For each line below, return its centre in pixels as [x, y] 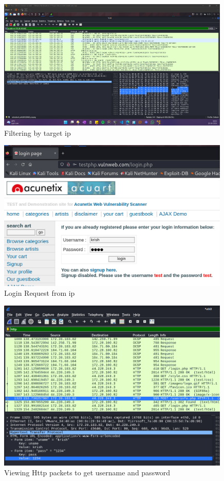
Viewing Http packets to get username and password [87, 473]
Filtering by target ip [38, 132]
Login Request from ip [40, 293]
